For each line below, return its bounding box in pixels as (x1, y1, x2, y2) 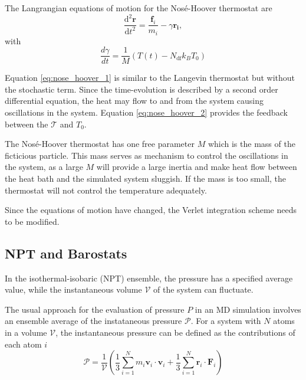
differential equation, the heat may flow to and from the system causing (5, 94, 264, 107)
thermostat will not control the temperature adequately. (5, 184, 207, 196)
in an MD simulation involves (195, 303, 301, 315)
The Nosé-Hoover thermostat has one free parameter (5, 137, 195, 150)
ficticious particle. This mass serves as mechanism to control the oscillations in (5, 149, 288, 161)
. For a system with (190, 315, 261, 327)
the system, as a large (5, 160, 83, 173)
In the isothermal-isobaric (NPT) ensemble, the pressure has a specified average (5, 271, 293, 284)
